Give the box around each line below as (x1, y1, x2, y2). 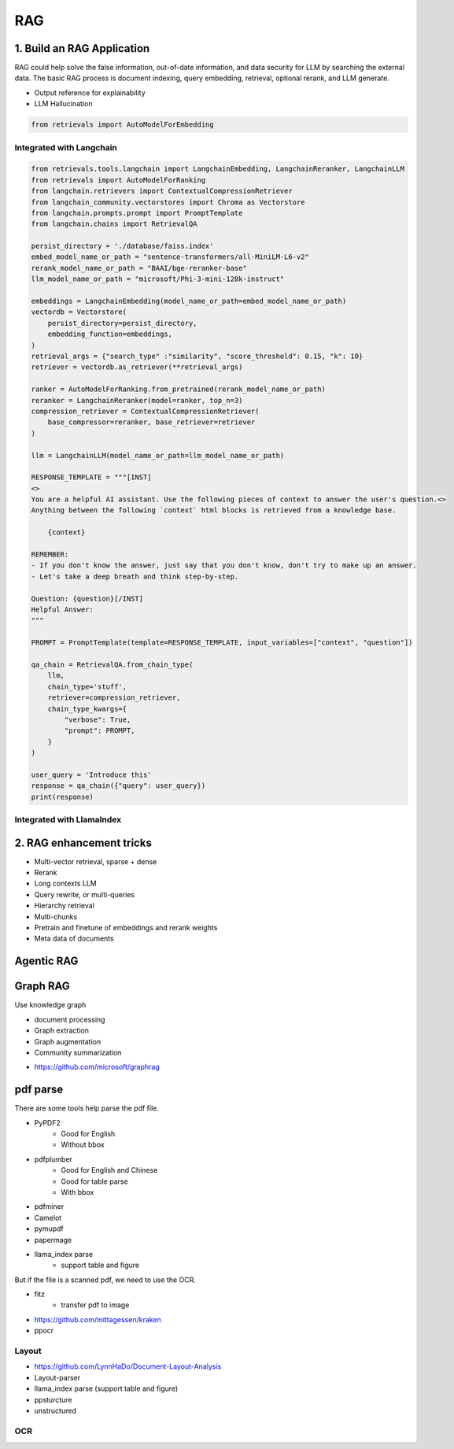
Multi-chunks (34, 911, 78, 921)
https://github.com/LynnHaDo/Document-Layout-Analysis (34, 1362, 222, 1371)
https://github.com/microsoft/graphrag (34, 1063, 161, 1072)
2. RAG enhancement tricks (14, 836, 153, 849)
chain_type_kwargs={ (47, 704, 127, 713)
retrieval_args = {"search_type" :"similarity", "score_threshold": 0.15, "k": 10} (31, 352, 364, 360)
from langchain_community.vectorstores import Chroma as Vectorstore (31, 198, 305, 206)
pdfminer (34, 1202, 65, 1211)
